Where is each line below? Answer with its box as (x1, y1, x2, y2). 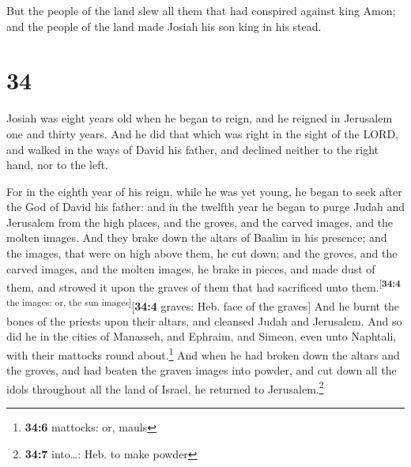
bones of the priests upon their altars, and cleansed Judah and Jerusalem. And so (6, 312, 402, 329)
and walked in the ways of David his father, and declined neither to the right (6, 141, 379, 157)
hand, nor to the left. (6, 156, 108, 173)
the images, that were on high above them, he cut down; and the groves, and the (6, 245, 398, 262)
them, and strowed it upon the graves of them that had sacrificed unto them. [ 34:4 (6, 277, 401, 295)
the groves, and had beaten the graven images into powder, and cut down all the (6, 362, 397, 378)
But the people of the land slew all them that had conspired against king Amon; (6, 2, 396, 18)
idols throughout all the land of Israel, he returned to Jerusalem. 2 (6, 378, 324, 397)
